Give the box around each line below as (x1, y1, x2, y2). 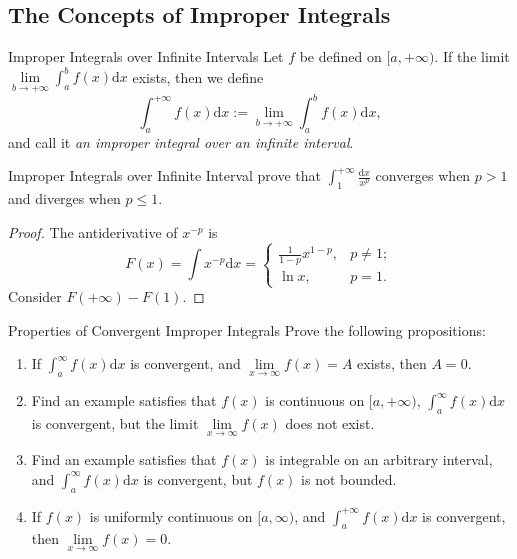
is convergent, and (130, 353, 241, 374)
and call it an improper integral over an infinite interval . (8, 131, 354, 152)
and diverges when (8, 188, 121, 209)
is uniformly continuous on (89, 505, 253, 526)
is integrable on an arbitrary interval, (265, 449, 493, 470)
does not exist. (285, 413, 375, 434)
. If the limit (434, 46, 510, 67)
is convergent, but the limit (31, 413, 199, 434)
